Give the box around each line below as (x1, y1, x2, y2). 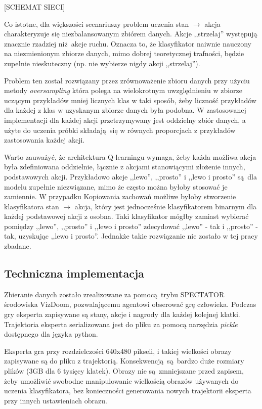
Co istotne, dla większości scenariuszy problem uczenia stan (4, 18, 189, 29)
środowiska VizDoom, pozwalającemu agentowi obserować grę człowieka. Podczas (4, 299, 256, 309)
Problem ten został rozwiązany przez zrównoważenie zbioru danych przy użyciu (4, 75, 250, 85)
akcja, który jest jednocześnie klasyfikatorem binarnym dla (74, 201, 257, 211)
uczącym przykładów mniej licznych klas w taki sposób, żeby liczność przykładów (4, 95, 256, 105)
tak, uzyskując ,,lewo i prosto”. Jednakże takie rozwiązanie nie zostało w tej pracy (4, 231, 258, 241)
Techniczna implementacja (4, 265, 145, 281)
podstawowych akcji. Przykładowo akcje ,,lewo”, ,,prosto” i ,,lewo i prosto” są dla (4, 171, 257, 181)
